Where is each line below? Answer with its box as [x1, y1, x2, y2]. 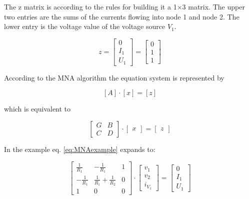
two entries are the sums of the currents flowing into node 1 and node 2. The [4, 11, 239, 21]
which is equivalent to [4, 103, 71, 114]
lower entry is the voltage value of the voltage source [4, 21, 165, 31]
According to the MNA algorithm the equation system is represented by [4, 72, 224, 82]
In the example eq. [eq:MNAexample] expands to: [4, 143, 155, 154]
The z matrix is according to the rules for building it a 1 [4, 1, 177, 11]
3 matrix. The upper [182, 1, 245, 11]
